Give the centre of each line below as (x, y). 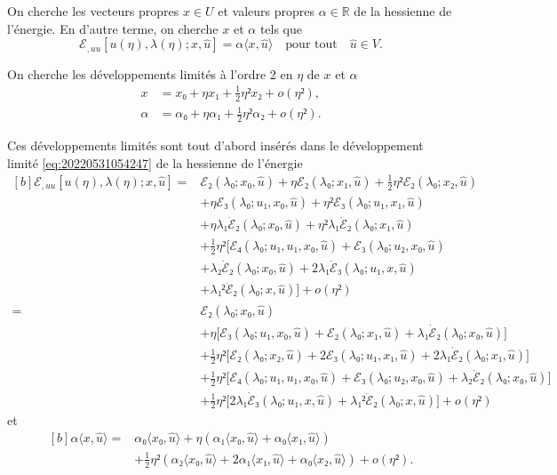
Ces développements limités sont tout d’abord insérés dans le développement (215, 145)
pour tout (311, 45)
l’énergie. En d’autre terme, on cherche (113, 28)
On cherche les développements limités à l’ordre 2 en (150, 73)
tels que (281, 28)
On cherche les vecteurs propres (93, 11)
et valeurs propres (267, 11)
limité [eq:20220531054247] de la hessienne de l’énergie (155, 162)
